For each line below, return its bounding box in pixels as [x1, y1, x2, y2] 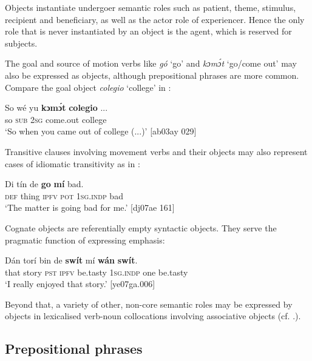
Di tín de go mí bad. [5, 177, 84, 190]
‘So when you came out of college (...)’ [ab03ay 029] [5, 125, 197, 137]
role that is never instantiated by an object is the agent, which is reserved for [5, 25, 292, 38]
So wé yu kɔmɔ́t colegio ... [5, 101, 108, 114]
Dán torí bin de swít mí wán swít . [5, 254, 138, 267]
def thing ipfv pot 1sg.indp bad [5, 189, 123, 202]
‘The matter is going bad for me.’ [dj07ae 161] [5, 201, 175, 214]
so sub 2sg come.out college [5, 113, 107, 125]
